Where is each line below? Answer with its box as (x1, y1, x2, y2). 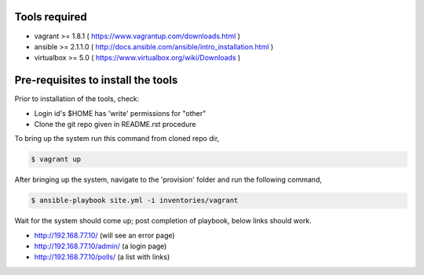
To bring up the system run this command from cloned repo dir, (14, 134, 220, 143)
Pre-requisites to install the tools (14, 74, 178, 87)
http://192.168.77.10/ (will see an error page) (34, 230, 176, 240)
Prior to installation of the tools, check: (14, 94, 140, 103)
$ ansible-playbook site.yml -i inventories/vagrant (31, 196, 239, 205)
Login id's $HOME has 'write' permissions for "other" (34, 108, 207, 118)
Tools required (14, 10, 87, 24)
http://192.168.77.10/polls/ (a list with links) (34, 252, 170, 262)
